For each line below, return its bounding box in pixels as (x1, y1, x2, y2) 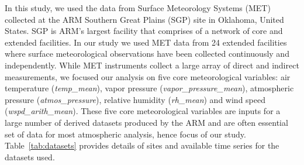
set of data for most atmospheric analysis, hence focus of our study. (5, 128, 246, 140)
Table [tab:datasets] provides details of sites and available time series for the (5, 139, 279, 152)
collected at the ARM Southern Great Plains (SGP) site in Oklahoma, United (5, 13, 284, 25)
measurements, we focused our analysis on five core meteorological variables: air (5, 70, 291, 82)
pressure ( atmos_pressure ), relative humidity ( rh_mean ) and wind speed (5, 93, 265, 105)
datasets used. (5, 150, 55, 163)
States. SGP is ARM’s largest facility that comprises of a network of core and (5, 25, 283, 37)
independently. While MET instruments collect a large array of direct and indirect (5, 59, 299, 71)
